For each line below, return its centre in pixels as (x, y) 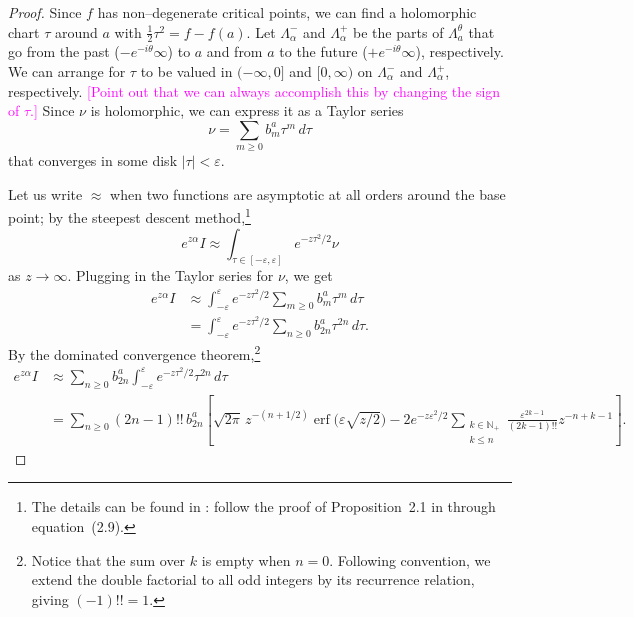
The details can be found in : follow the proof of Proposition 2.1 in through (263, 506)
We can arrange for (67, 71)
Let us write (45, 193)
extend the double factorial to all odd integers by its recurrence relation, (253, 579)
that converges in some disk (93, 160)
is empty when (246, 559)
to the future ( (323, 51)
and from (234, 51)
